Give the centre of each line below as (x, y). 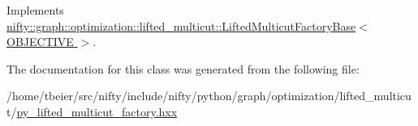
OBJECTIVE (40, 42)
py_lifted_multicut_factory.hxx (97, 111)
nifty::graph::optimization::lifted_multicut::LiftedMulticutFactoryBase (181, 25)
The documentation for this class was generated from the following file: (183, 68)
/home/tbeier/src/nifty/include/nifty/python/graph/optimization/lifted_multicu (209, 96)
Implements (35, 10)
